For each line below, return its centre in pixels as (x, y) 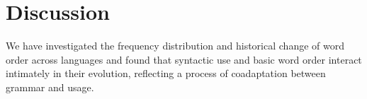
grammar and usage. (50, 87)
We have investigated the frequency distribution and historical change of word (175, 46)
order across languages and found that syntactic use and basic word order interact (184, 59)
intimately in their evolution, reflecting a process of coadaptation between (166, 73)
